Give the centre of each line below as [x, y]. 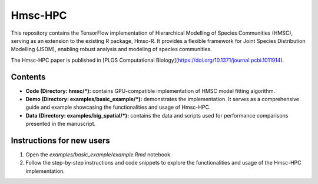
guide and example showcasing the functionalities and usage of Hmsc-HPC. [118, 107]
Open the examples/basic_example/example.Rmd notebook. [99, 155]
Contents [28, 77]
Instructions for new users [60, 140]
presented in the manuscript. [61, 124]
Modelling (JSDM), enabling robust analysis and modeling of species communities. [111, 49]
